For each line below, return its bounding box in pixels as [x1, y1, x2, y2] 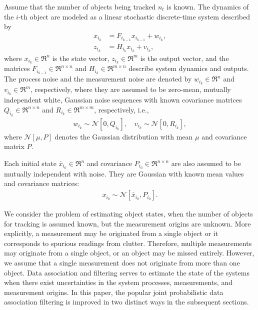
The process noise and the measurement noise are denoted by [4, 73, 192, 84]
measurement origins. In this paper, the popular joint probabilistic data [4, 286, 223, 297]
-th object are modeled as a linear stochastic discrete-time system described [18, 11, 250, 21]
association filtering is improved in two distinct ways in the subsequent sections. [4, 296, 249, 307]
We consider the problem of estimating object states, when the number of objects [4, 208, 253, 219]
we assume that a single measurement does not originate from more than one [4, 257, 240, 268]
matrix [4, 141, 24, 151]
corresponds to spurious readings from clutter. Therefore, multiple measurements [4, 237, 252, 248]
